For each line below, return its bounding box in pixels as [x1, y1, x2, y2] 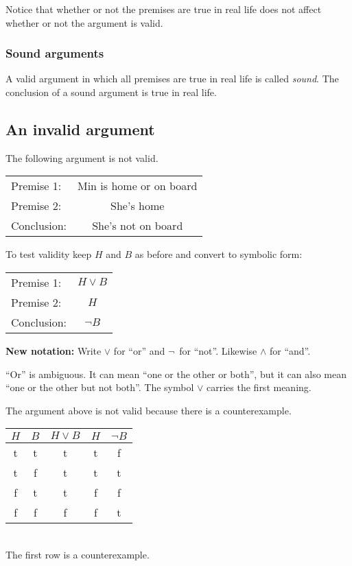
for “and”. [270, 343, 311, 357]
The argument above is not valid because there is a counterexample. [5, 403, 292, 417]
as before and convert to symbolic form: [134, 247, 303, 261]
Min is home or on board [78, 178, 198, 194]
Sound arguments [5, 45, 104, 62]
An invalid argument [5, 118, 155, 139]
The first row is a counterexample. [5, 547, 150, 561]
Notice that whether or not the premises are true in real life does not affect [5, 2, 322, 16]
